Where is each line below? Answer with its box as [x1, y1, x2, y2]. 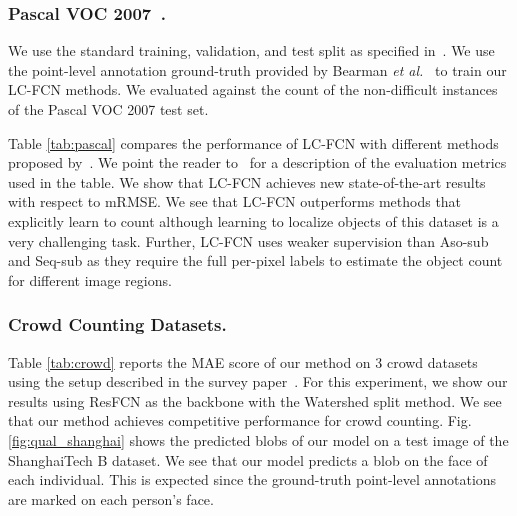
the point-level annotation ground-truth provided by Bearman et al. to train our [8, 59, 507, 80]
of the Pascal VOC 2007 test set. [8, 99, 209, 119]
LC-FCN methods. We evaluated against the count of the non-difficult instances [8, 79, 498, 100]
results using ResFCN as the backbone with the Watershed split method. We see [8, 390, 502, 411]
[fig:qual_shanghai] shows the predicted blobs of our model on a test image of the [8, 429, 509, 450]
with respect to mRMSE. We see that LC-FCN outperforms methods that [8, 191, 462, 212]
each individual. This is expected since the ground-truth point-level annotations [8, 469, 497, 490]
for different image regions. [8, 269, 172, 290]
